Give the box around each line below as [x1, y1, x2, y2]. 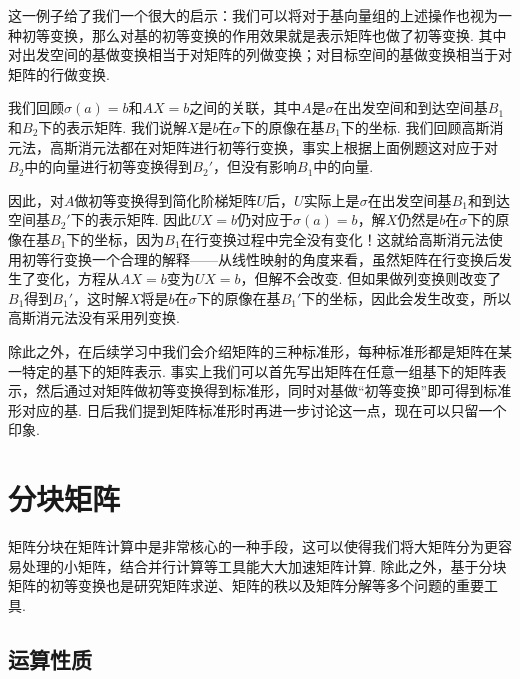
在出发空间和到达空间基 [333, 97, 488, 118]
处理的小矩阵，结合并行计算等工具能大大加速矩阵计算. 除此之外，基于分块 [21, 555, 507, 576]
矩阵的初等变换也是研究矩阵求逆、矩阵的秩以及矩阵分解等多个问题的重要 [8, 575, 484, 596]
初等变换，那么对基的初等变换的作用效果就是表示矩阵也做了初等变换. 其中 [21, 24, 507, 45]
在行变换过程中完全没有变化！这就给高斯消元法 [180, 228, 489, 249]
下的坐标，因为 [66, 228, 165, 249]
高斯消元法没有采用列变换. [8, 307, 180, 328]
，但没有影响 [213, 156, 298, 177]
